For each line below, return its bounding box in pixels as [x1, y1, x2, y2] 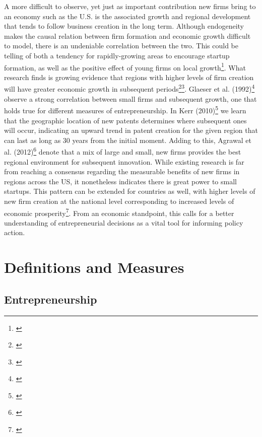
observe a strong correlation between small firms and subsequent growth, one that [4, 93, 257, 104]
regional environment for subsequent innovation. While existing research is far [4, 156, 244, 167]
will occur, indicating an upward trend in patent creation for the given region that [4, 125, 258, 135]
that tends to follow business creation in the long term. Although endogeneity [4, 21, 244, 31]
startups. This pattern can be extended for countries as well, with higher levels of [4, 186, 255, 196]
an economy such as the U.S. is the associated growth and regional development [4, 11, 251, 21]
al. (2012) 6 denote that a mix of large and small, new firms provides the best [4, 145, 241, 157]
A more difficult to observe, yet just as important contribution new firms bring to [4, 1, 256, 11]
